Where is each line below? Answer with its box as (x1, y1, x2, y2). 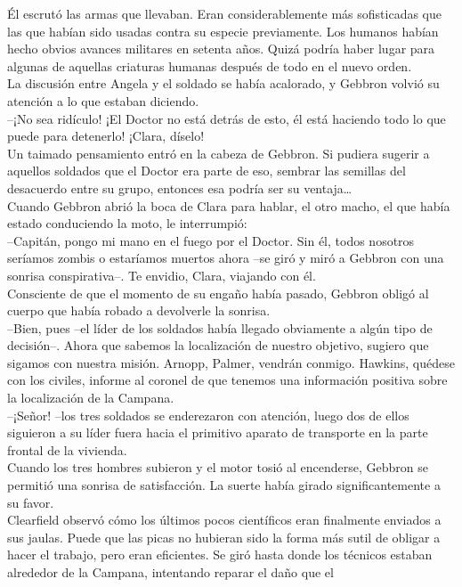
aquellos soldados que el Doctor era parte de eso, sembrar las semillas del (7, 161, 406, 180)
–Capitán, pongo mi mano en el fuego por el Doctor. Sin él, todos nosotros (7, 231, 415, 249)
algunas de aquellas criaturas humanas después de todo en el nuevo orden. (7, 56, 412, 75)
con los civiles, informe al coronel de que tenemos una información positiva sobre (7, 371, 448, 389)
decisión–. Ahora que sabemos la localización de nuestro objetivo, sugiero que (7, 336, 429, 355)
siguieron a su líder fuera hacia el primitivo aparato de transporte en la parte (7, 423, 428, 442)
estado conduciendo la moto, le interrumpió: (7, 214, 247, 232)
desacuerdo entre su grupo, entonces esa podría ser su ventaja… (7, 178, 353, 197)
